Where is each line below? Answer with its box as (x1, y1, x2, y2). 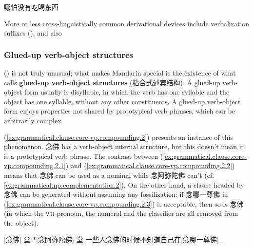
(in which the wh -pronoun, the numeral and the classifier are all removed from (4, 208, 238, 218)
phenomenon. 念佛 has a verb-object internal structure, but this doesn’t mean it (4, 141, 244, 152)
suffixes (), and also (4, 28, 62, 38)
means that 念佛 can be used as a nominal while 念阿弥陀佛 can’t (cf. (4, 170, 214, 180)
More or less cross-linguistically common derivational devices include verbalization (4, 18, 250, 28)
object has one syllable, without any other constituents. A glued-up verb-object (4, 96, 241, 106)
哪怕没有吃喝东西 (4, 2, 58, 12)
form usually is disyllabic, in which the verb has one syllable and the (24, 87, 230, 97)
